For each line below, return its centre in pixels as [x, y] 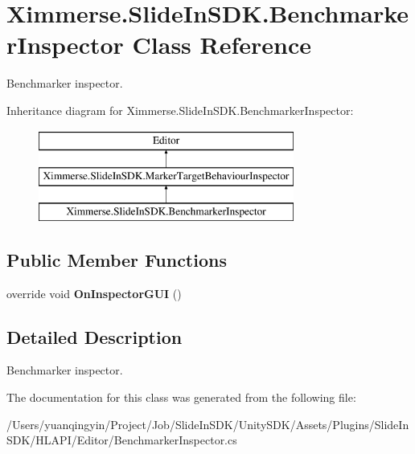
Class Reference [222, 45]
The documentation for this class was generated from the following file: [181, 397]
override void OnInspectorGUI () [94, 293]
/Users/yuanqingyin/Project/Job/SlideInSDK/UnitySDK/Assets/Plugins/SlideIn [208, 424]
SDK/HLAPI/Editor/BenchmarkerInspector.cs [122, 440]
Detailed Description [95, 336]
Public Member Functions [117, 259]
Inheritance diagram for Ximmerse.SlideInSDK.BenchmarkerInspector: [180, 110]
